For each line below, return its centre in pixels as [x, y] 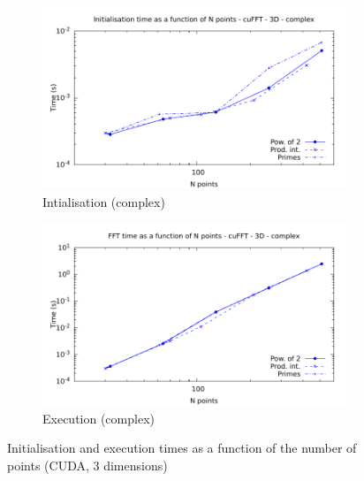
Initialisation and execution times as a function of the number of [182, 448]
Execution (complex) [99, 418]
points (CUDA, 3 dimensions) [87, 465]
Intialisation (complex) [104, 201]
